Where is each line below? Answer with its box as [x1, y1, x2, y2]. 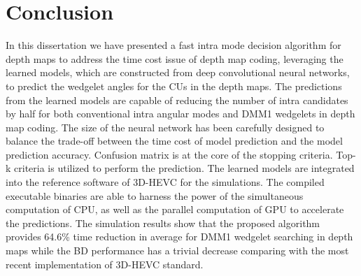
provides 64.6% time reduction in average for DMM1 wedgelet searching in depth [6, 229, 353, 244]
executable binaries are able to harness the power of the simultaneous [6, 188, 304, 203]
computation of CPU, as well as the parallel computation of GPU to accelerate [6, 202, 344, 217]
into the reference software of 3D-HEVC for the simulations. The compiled [6, 175, 325, 189]
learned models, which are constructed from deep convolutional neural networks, [6, 65, 350, 80]
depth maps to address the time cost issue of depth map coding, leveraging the [6, 51, 344, 66]
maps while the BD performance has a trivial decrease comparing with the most [6, 243, 349, 258]
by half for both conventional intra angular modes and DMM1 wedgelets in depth [6, 106, 355, 121]
